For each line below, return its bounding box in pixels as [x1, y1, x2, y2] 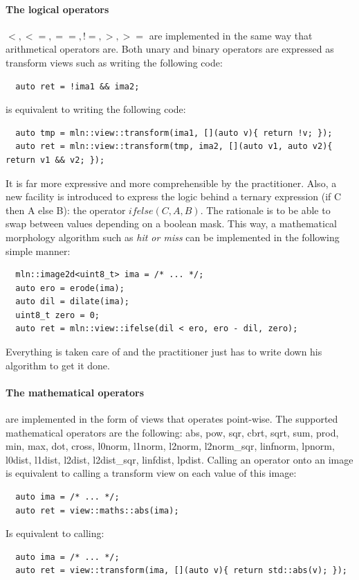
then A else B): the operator [6, 202, 126, 217]
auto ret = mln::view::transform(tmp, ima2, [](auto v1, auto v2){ [15, 141, 333, 152]
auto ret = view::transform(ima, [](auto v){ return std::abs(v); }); [15, 565, 347, 576]
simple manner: [6, 243, 71, 258]
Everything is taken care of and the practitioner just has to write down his [6, 344, 322, 359]
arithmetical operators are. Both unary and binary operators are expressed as [6, 42, 334, 56]
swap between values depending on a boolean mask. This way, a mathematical [6, 216, 337, 231]
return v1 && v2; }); [6, 155, 105, 165]
